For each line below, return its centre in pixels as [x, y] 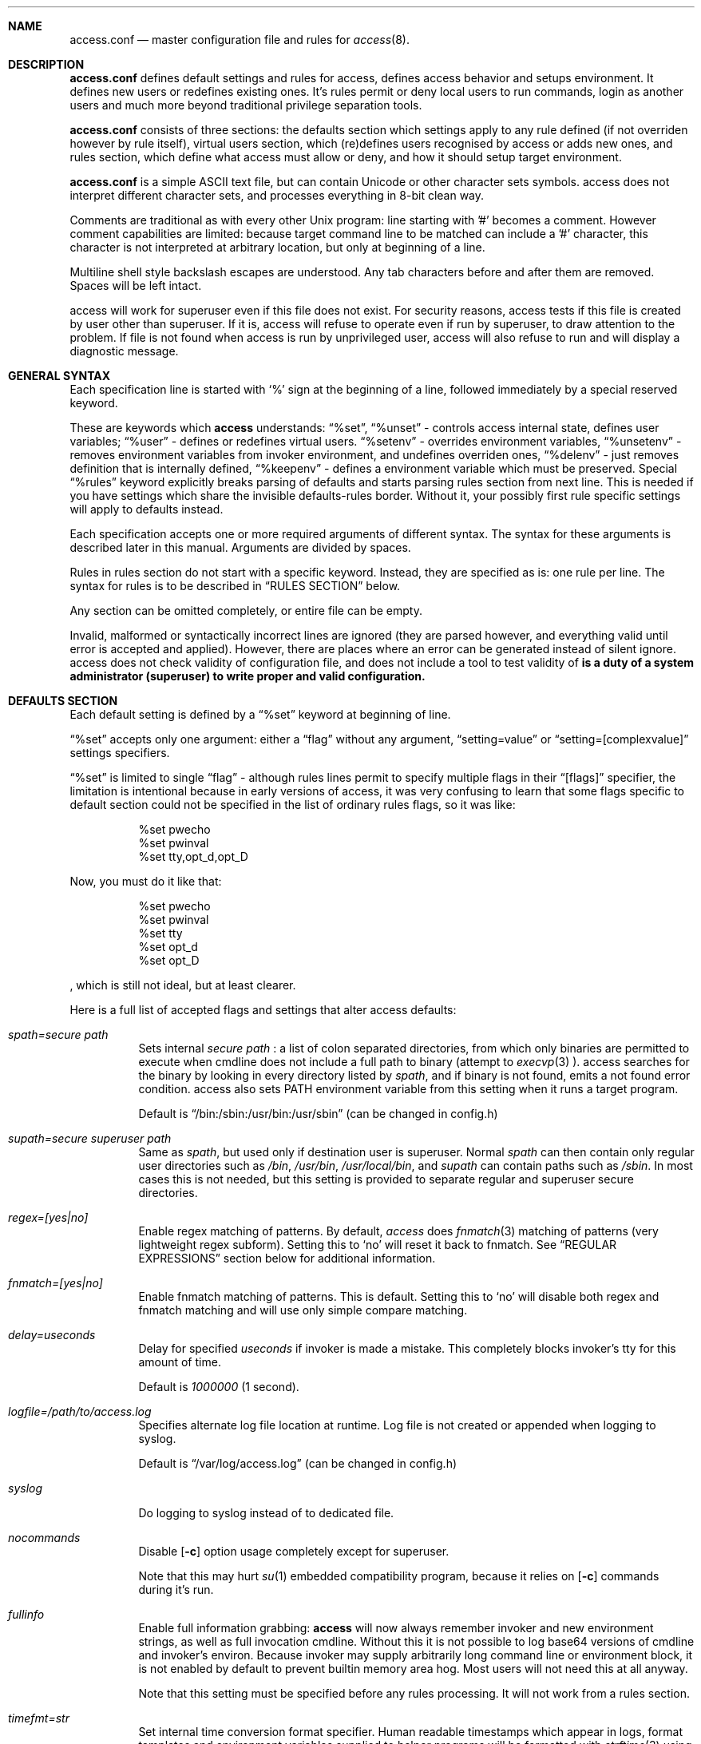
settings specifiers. [120, 753]
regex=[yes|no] [48, 1217]
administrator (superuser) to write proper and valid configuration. [248, 676]
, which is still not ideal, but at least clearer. [183, 985]
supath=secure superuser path [90, 1138]
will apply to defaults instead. [147, 509]
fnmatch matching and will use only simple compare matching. [303, 1310]
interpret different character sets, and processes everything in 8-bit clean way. [277, 195]
